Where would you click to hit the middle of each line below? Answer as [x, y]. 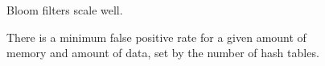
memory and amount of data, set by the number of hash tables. [163, 53]
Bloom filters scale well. [65, 10]
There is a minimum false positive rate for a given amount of [156, 37]
